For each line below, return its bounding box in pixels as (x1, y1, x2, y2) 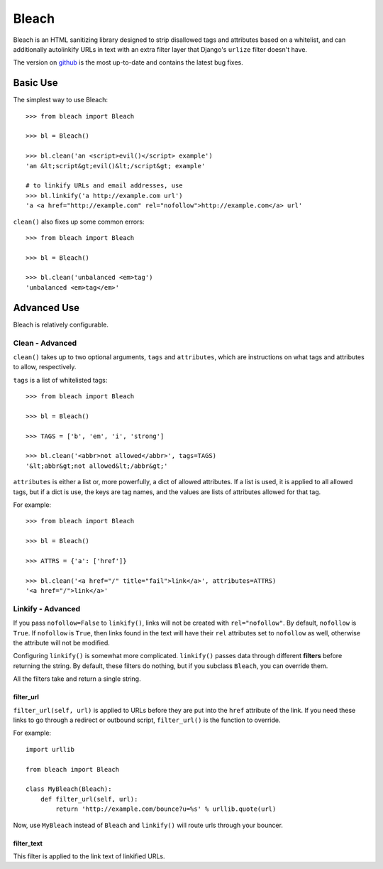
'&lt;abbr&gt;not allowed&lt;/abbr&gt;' (26, 461, 168, 470)
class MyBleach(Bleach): (26, 785, 112, 793)
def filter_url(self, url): (40, 795, 138, 803)
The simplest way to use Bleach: (13, 96, 108, 104)
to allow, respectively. (13, 363, 77, 371)
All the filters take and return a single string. (13, 674, 141, 683)
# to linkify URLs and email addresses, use (26, 182, 184, 190)
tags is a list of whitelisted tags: (13, 376, 108, 384)
